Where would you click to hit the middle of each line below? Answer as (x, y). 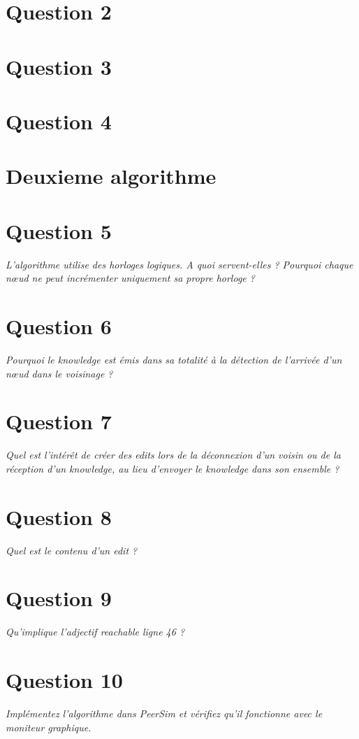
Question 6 (59, 326)
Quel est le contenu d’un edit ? (72, 550)
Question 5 (59, 230)
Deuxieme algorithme (111, 176)
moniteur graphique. (49, 727)
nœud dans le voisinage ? (59, 373)
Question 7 (59, 421)
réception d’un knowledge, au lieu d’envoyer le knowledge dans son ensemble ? (173, 468)
